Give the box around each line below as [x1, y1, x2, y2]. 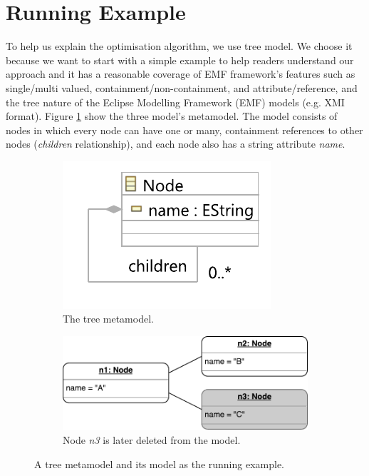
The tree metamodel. [63, 311, 154, 326]
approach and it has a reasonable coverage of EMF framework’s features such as [6, 66, 355, 81]
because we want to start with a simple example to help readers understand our [6, 52, 354, 67]
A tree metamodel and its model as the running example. [34, 456, 284, 471]
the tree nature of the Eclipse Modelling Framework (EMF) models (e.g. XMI [6, 94, 345, 109]
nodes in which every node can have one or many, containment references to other [6, 122, 363, 137]
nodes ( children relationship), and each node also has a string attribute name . [6, 136, 345, 151]
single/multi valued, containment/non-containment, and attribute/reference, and [6, 80, 358, 95]
